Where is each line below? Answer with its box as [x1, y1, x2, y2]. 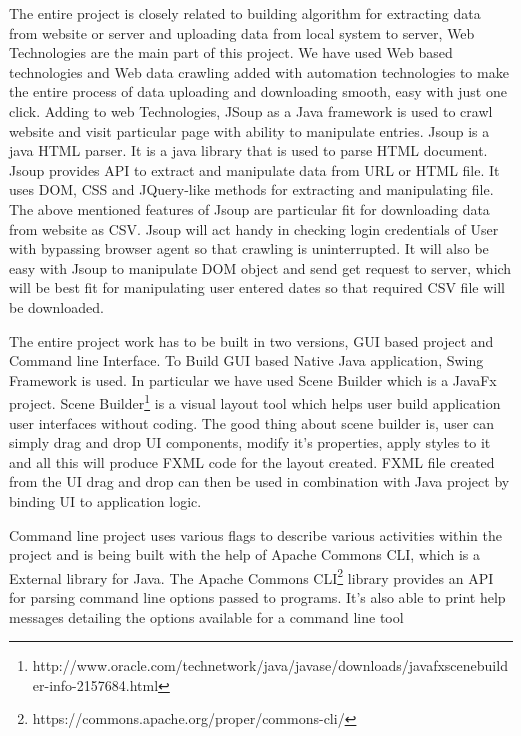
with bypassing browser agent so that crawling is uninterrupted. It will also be [9, 238, 489, 259]
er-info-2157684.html [32, 674, 159, 695]
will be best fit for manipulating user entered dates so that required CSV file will [9, 277, 505, 298]
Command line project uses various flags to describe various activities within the [9, 524, 503, 545]
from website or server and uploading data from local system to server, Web [9, 22, 475, 43]
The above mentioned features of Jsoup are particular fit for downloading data [9, 198, 490, 219]
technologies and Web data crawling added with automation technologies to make [9, 61, 509, 82]
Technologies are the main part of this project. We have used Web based [9, 42, 453, 63]
